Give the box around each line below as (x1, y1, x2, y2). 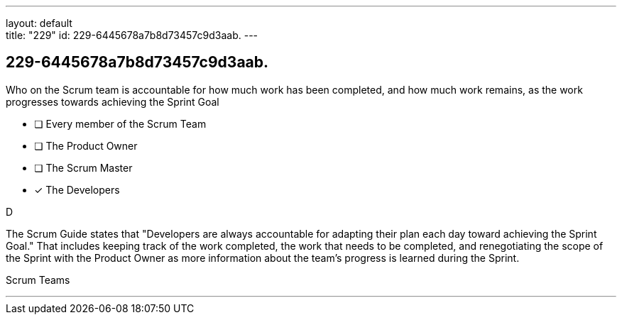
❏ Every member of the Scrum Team (34, 117, 207, 130)
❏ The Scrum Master (34, 161, 133, 174)
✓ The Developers (34, 183, 120, 196)
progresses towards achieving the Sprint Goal (6, 95, 219, 108)
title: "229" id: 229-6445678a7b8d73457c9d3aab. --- (6, 29, 258, 41)
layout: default (6, 17, 72, 29)
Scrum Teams (6, 273, 70, 286)
